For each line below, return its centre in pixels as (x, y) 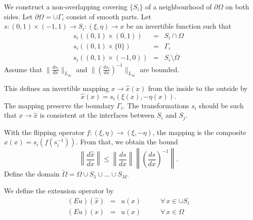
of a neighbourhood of (178, 6)
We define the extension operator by (59, 191)
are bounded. (159, 69)
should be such (221, 105)
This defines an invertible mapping (57, 88)
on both (237, 6)
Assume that (23, 69)
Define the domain (32, 174)
